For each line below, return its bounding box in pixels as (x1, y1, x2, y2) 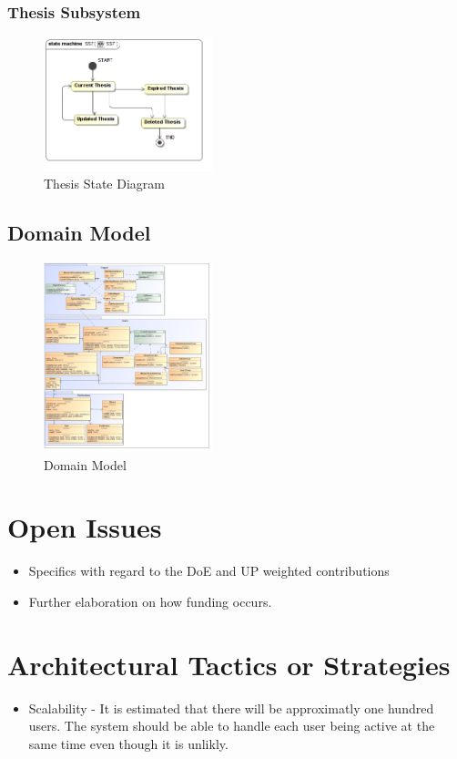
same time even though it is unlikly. (28, 733, 228, 753)
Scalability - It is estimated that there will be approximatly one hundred (28, 698, 434, 717)
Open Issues (7, 508, 162, 546)
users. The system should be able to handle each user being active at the (28, 716, 435, 735)
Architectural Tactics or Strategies (7, 645, 451, 682)
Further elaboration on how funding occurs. (28, 591, 272, 610)
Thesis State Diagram (44, 174, 165, 193)
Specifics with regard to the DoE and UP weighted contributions (28, 561, 390, 580)
